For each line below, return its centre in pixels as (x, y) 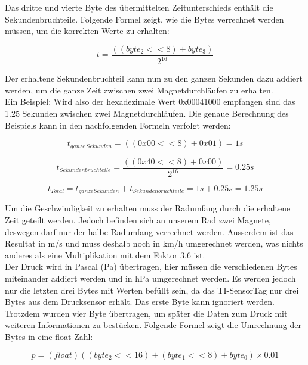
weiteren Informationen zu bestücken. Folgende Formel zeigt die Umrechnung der (153, 325)
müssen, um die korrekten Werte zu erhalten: (87, 31)
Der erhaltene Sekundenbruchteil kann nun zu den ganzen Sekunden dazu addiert (154, 78)
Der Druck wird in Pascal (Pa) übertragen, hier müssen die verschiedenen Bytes (151, 266)
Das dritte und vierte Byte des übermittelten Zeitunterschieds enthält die (139, 7)
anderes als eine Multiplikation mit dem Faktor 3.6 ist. (105, 255)
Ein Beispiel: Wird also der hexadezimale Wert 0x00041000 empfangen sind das (150, 102)
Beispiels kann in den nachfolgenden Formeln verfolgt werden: (118, 125)
